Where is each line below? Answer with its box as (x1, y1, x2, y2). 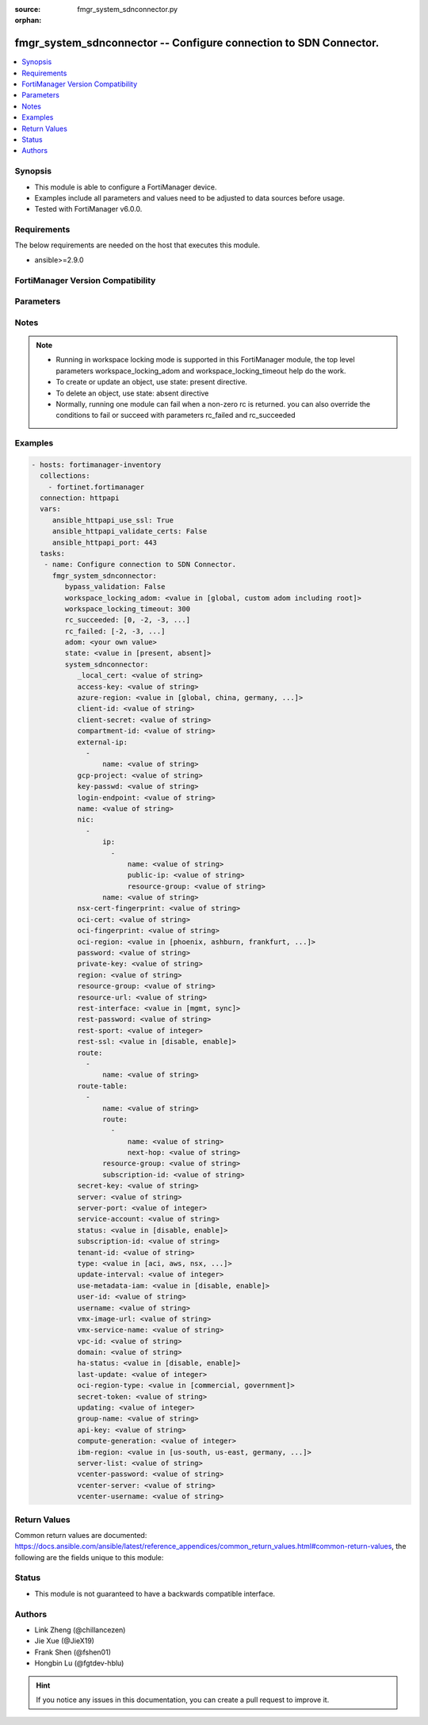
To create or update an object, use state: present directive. (55, 377, 247, 387)
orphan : (14, 16, 42, 25)
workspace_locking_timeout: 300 (64, 604, 190, 614)
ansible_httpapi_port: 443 (52, 537, 158, 547)
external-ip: (77, 737, 128, 747)
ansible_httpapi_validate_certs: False (52, 527, 208, 536)
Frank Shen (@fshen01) (34, 1647, 111, 1657)
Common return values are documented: (14, 1530, 147, 1539)
